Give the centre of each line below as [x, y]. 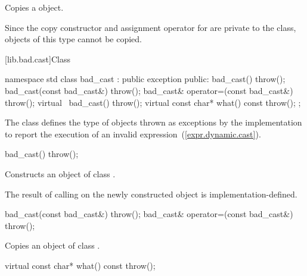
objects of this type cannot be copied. [73, 39]
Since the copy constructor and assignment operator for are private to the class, [151, 27]
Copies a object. [34, 7]
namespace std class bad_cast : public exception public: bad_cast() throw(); [145, 79]
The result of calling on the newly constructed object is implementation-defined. [151, 194]
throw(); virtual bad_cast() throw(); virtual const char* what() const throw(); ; [153, 102]
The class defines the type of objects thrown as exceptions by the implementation [153, 122]
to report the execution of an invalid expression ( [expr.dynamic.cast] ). [133, 134]
